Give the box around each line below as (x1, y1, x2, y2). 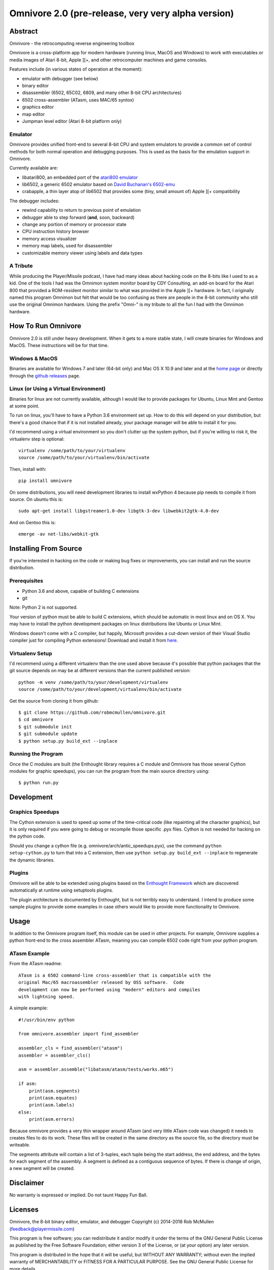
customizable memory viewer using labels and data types (22, 249, 143, 256)
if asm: (18, 1081, 38, 1087)
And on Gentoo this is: (9, 519, 56, 525)
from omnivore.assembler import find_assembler (18, 1031, 139, 1037)
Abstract (9, 27, 38, 36)
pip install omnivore (18, 478, 72, 484)
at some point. (9, 403, 40, 409)
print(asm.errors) (28, 1117, 75, 1122)
